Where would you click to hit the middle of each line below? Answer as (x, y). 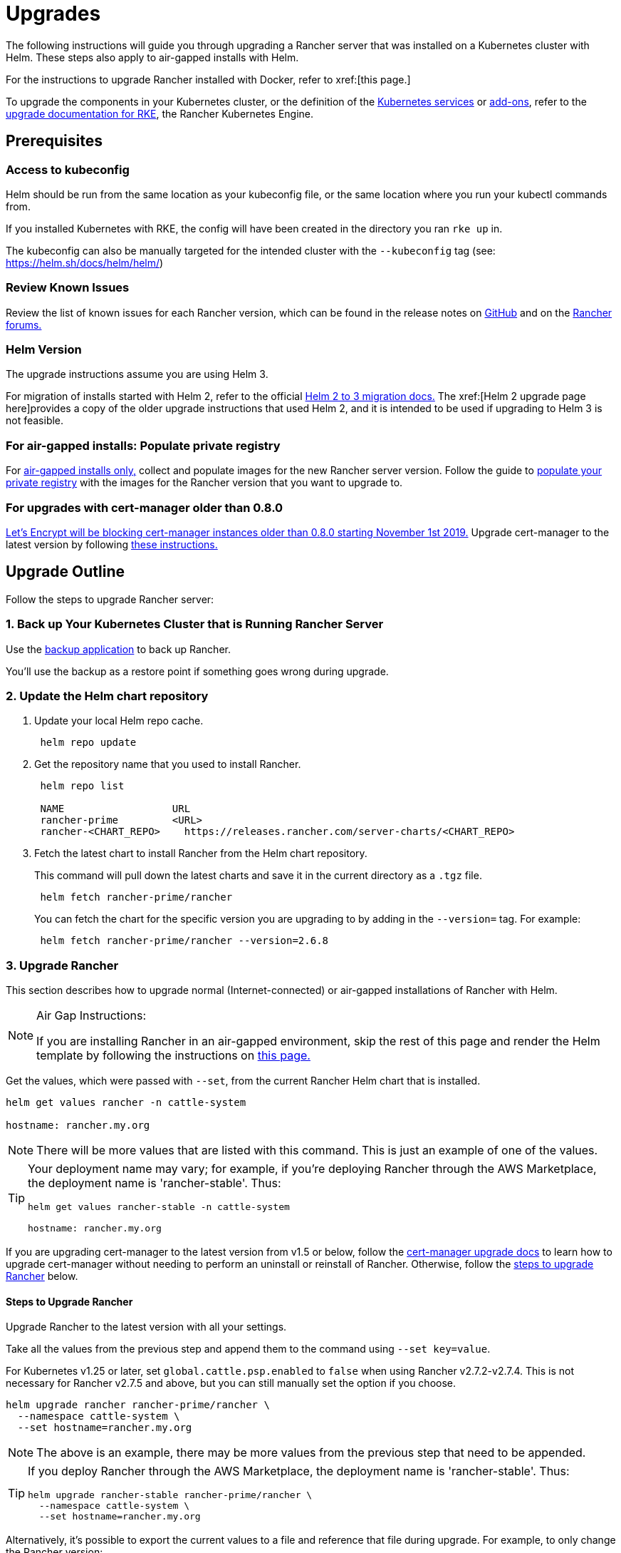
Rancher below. (42, 1276)
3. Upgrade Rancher (62, 965)
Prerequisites (54, 141)
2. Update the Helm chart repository (107, 696)
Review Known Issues (68, 288)
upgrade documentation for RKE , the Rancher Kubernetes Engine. (160, 113)
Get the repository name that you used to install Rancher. (168, 764)
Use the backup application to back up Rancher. (118, 649)
